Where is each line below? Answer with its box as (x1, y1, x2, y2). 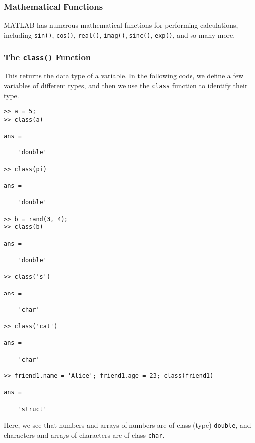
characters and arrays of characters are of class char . (4, 430, 165, 440)
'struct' (18, 405, 47, 413)
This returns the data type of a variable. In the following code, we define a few (4, 71, 244, 81)
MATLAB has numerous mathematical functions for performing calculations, (4, 20, 238, 30)
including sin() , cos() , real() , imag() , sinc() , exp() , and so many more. (4, 29, 235, 40)
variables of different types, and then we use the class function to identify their (4, 80, 248, 90)
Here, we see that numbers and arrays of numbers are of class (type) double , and (4, 420, 251, 430)
